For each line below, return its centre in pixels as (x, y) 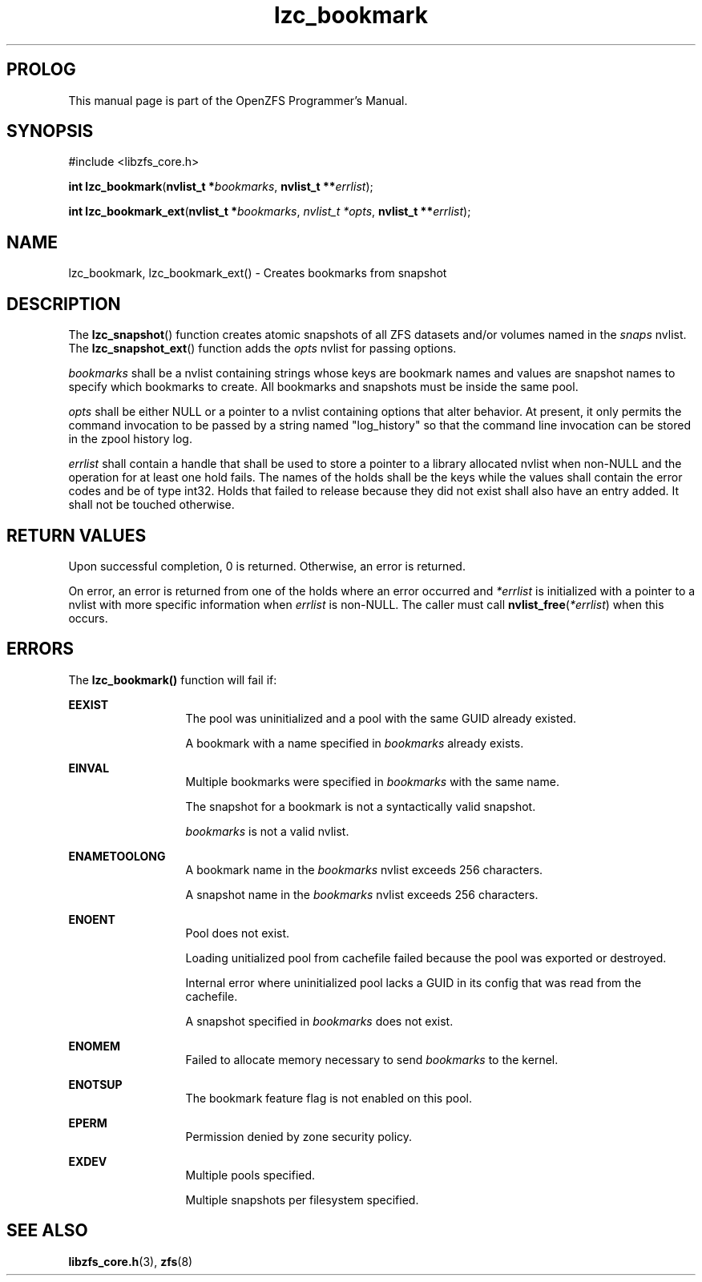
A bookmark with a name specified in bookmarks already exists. (355, 743)
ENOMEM (94, 1046)
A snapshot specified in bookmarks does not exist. (319, 1021)
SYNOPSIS (50, 131)
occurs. (88, 618)
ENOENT (92, 919)
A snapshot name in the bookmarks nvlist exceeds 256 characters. (362, 894)
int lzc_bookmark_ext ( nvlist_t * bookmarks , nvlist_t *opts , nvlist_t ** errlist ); (270, 212)
